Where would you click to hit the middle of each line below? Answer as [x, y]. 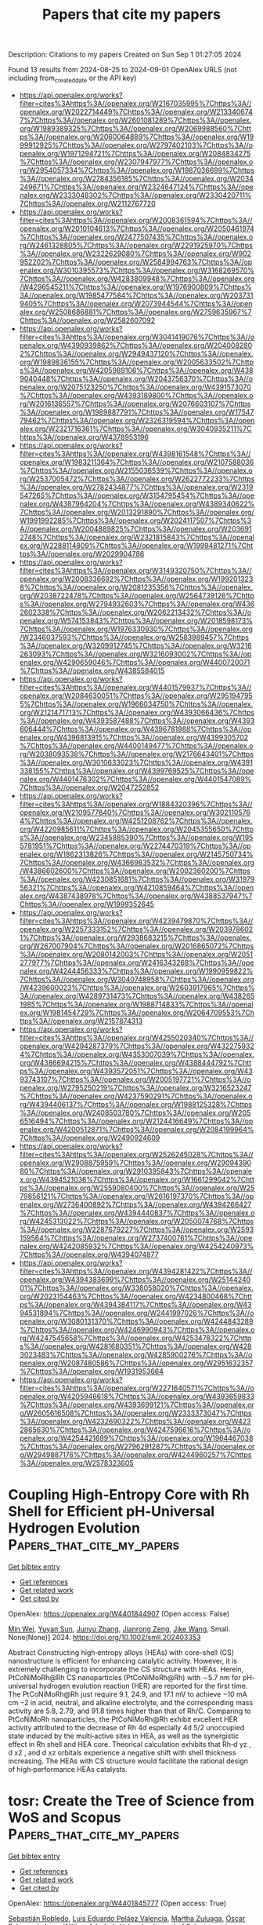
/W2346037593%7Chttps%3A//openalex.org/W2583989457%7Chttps [134, 637]
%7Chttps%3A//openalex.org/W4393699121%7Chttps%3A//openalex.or [137, 1404]
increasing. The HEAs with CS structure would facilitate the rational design [128, 1761]
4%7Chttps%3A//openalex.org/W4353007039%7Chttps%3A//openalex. [137, 1054]
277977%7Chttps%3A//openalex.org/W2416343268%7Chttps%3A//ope [137, 962]
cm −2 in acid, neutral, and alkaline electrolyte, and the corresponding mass [131, 1702]
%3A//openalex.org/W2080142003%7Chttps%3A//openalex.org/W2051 [136, 954]
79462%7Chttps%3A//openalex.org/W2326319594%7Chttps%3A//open [137, 420]
